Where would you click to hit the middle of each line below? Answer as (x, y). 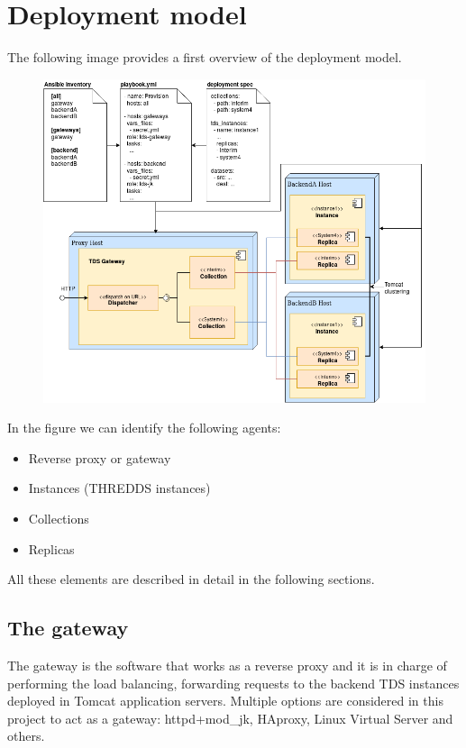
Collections (59, 518)
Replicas (51, 548)
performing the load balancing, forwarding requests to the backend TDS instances (233, 683)
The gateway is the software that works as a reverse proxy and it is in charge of (227, 665)
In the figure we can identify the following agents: (144, 428)
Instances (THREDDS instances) (119, 488)
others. (26, 736)
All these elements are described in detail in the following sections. (191, 579)
